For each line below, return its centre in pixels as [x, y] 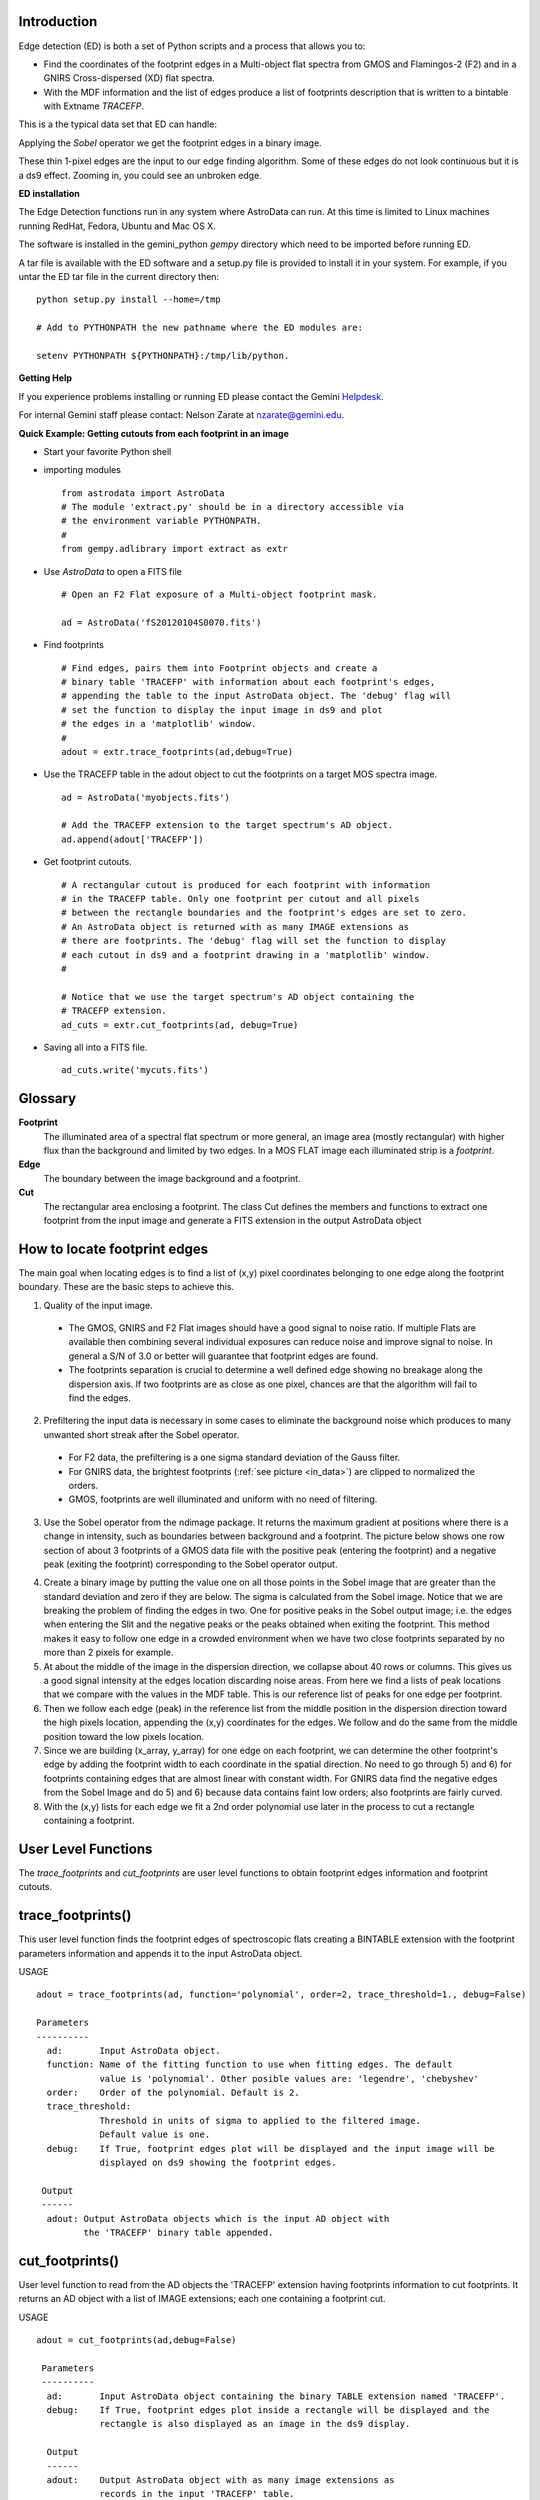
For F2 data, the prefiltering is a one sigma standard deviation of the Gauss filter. [234, 1457]
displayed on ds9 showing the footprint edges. [218, 2163]
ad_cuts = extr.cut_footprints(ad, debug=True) [180, 1024]
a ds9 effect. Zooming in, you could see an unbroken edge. [140, 175]
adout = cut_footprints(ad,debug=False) [136, 2340]
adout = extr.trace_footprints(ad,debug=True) [177, 751]
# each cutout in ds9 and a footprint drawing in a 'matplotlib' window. [246, 954]
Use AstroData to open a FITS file [112, 571]
